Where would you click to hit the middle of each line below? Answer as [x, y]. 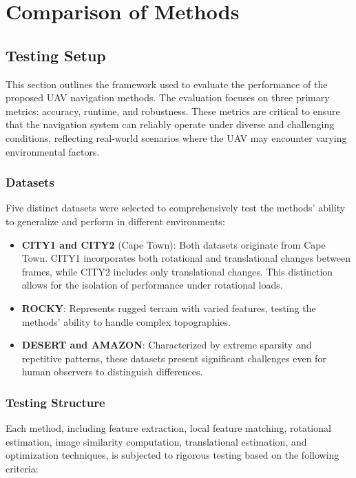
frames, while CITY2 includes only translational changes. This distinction [177, 271]
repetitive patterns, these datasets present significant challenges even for [174, 358]
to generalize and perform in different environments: [115, 221]
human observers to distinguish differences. [112, 372]
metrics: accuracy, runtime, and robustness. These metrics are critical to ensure [173, 111]
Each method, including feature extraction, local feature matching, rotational [168, 428]
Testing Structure [55, 402]
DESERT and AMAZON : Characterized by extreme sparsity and [167, 345]
